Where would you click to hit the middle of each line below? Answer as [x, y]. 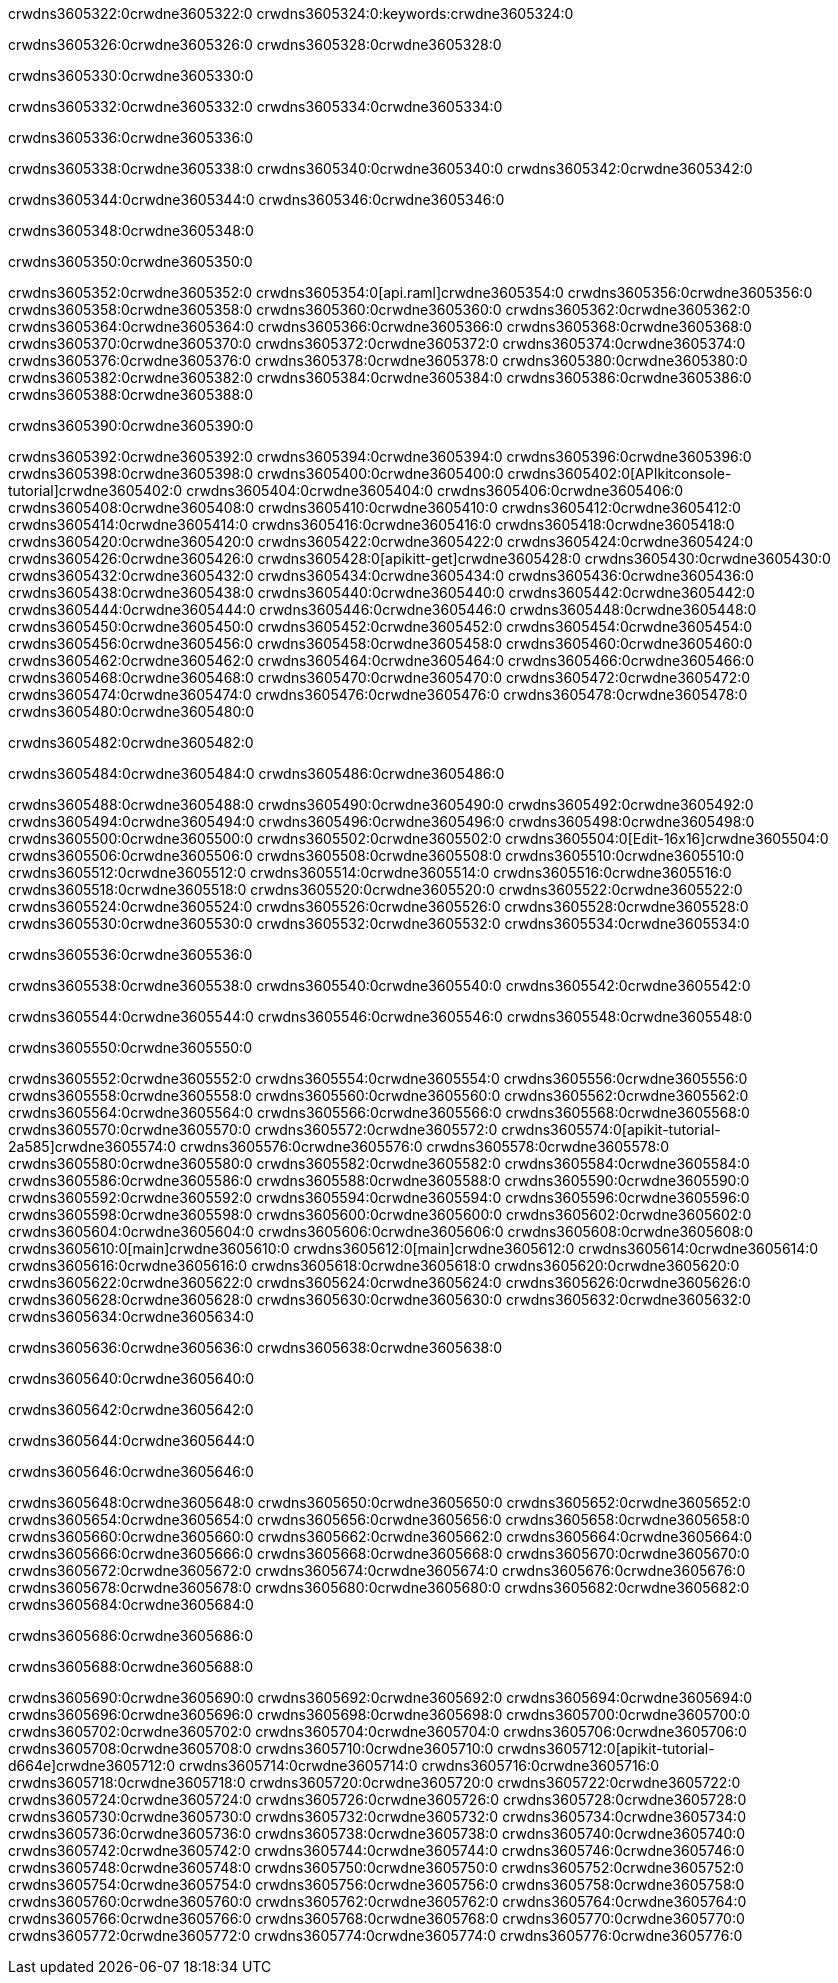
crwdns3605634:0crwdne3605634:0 [131, 1316]
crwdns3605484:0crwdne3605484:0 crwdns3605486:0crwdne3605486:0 [256, 773]
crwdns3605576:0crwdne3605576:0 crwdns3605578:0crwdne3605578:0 [424, 1146]
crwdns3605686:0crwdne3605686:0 [131, 1635]
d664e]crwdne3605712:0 [92, 1765]
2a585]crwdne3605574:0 [92, 1146]
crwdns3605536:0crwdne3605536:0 [130, 954]
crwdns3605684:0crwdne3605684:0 [131, 1604]
